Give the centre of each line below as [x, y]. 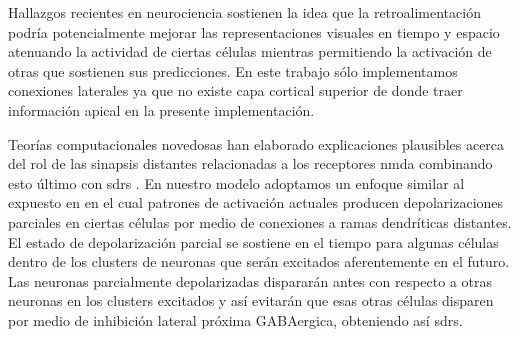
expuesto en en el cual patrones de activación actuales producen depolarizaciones [256, 202]
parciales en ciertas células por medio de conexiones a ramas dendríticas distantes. [260, 221]
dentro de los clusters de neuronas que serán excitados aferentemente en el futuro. [259, 261]
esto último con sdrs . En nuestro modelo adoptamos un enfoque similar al [236, 182]
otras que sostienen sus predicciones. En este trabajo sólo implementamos [233, 70]
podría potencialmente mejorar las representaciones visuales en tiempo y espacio [254, 31]
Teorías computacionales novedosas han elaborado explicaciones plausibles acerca [256, 143]
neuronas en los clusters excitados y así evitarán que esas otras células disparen [251, 300]
